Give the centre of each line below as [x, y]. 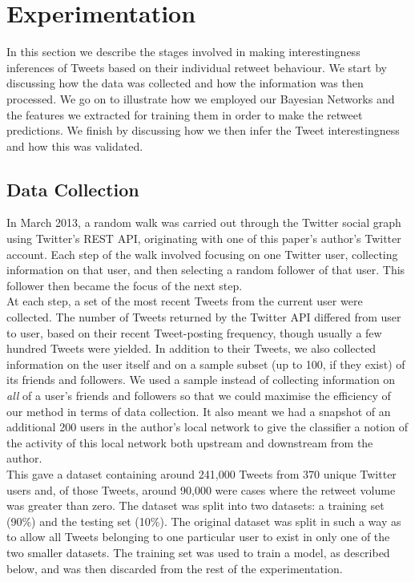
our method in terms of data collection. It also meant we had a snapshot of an [199, 411]
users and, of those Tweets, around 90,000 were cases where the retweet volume [201, 489]
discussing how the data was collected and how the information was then [185, 83]
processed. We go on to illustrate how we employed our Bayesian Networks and [201, 98]
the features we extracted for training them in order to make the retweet [185, 114]
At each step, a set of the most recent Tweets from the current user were [185, 301]
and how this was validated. [75, 145]
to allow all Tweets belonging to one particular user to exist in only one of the [198, 537]
